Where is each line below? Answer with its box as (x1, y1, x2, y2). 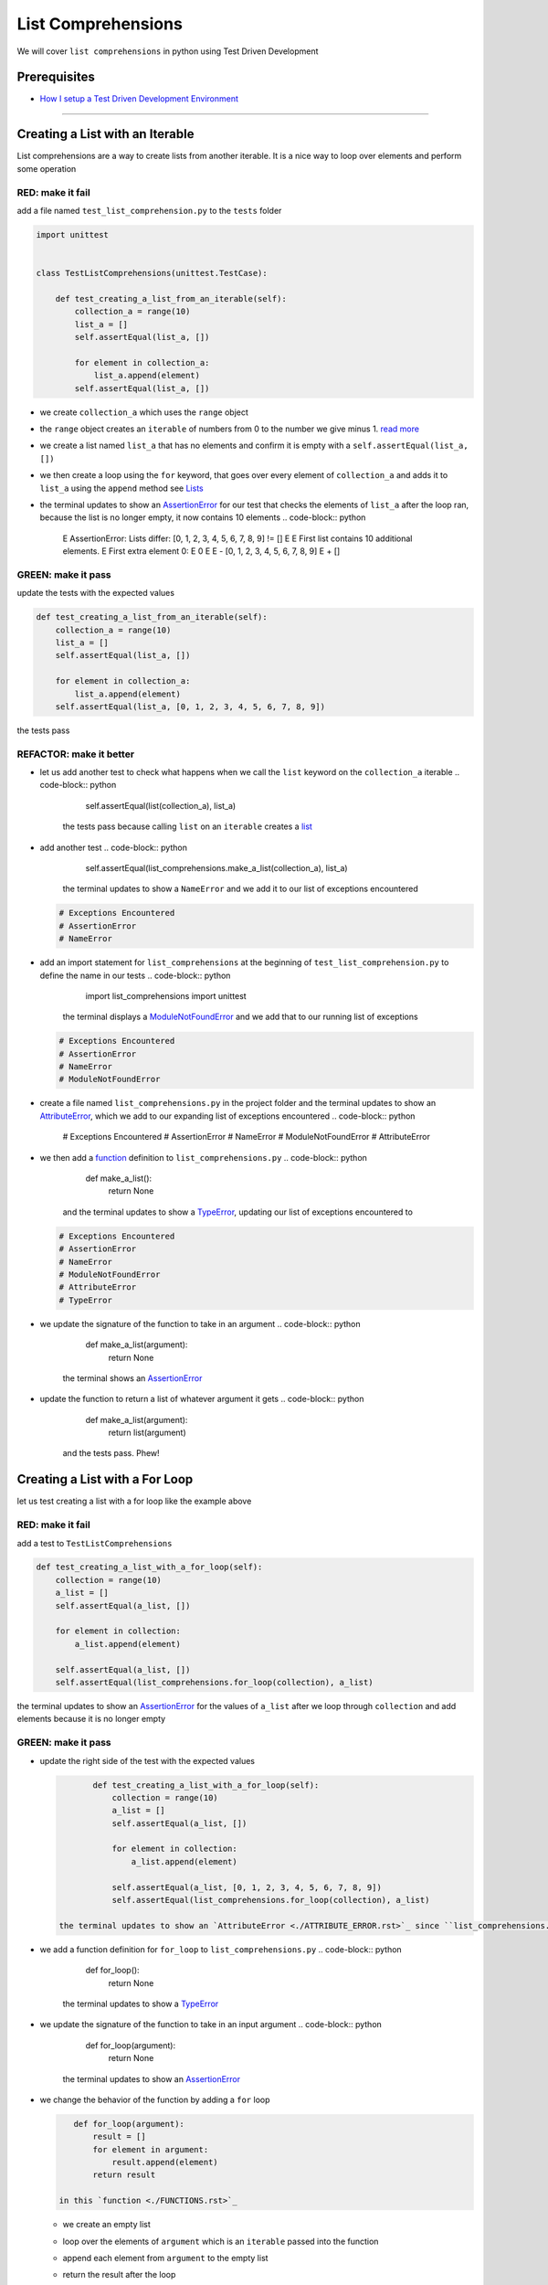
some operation (16, 163, 77, 174)
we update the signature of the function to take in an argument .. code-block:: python (39, 1318, 361, 1329)
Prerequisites (16, 69, 95, 85)
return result (92, 2170, 156, 2180)
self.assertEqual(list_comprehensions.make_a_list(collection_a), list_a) (85, 863, 348, 873)
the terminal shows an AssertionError (62, 1372, 203, 1384)
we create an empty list (62, 2219, 151, 2230)
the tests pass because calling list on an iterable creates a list (62, 821, 312, 832)
